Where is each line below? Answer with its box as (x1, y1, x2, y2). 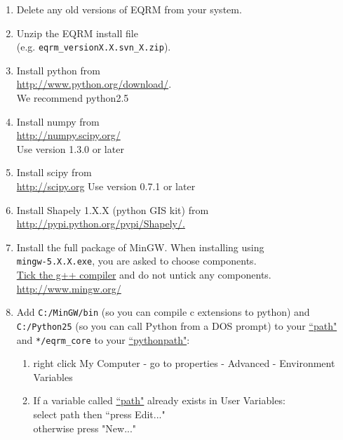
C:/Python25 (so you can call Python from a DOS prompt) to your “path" (16, 318, 337, 333)
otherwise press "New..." (33, 420, 137, 435)
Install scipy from (16, 165, 92, 180)
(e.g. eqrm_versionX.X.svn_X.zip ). (16, 39, 171, 54)
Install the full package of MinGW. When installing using (16, 239, 264, 254)
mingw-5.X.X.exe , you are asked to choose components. (16, 253, 257, 268)
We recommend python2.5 (16, 91, 129, 105)
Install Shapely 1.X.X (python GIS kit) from (16, 202, 209, 217)
